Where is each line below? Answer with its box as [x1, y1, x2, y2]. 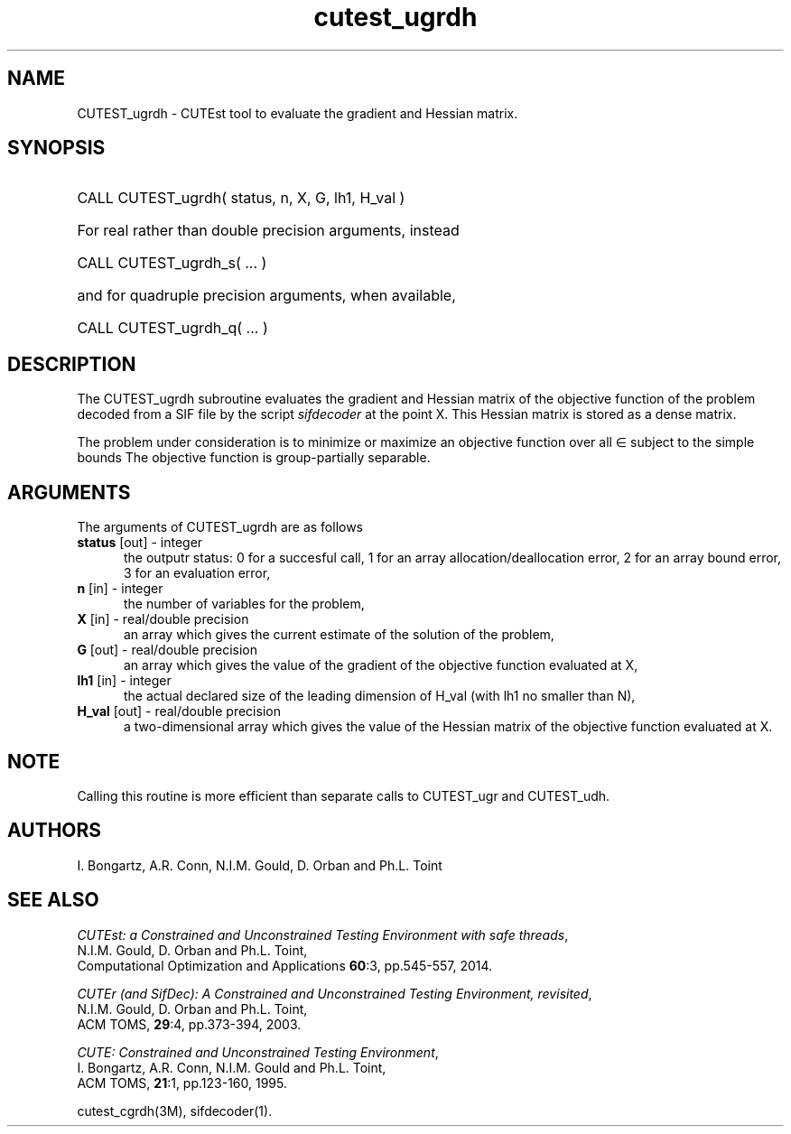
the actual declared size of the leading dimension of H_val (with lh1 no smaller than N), [124, 688, 636, 704]
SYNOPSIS [7, 136, 106, 160]
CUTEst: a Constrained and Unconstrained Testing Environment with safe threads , [77, 926, 569, 943]
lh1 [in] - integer [77, 673, 172, 689]
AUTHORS [7, 819, 102, 842]
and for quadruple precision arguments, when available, [77, 286, 456, 305]
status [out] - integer [77, 534, 203, 551]
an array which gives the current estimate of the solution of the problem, [124, 627, 554, 643]
